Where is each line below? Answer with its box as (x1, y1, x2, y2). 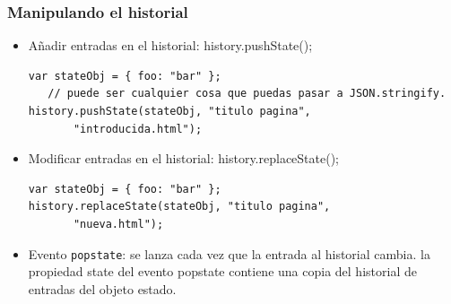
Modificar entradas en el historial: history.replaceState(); (28, 149, 339, 168)
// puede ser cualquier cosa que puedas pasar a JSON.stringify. (48, 87, 447, 100)
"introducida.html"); (73, 122, 203, 135)
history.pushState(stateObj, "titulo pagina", (28, 105, 311, 117)
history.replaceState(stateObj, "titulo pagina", (28, 200, 331, 213)
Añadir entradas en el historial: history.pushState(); (28, 36, 313, 55)
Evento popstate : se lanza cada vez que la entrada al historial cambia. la (28, 244, 430, 263)
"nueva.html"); (73, 217, 164, 230)
